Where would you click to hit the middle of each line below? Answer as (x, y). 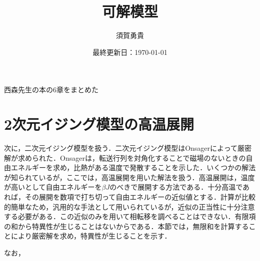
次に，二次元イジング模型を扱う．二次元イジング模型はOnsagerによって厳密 (128, 148)
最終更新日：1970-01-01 (130, 52)
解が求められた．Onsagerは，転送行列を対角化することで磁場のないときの (125, 157)
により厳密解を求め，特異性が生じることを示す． (91, 236)
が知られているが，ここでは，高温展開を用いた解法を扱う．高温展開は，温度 (129, 177)
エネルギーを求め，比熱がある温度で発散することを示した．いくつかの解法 (133, 167)
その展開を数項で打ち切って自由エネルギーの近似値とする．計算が (133, 197)
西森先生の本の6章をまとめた (51, 90)
